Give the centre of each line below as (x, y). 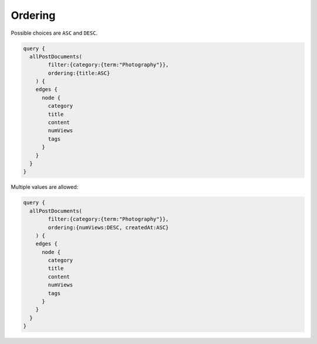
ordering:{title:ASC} (79, 73)
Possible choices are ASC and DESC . (54, 33)
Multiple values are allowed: (45, 187)
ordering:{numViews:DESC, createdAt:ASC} (108, 227)
